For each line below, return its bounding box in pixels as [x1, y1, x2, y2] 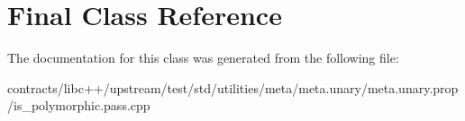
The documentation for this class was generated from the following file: [7, 48, 399, 67]
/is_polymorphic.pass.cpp [7, 96, 150, 115]
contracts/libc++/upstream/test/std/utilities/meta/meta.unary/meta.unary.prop [7, 78, 459, 97]
